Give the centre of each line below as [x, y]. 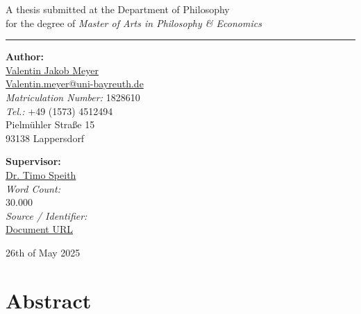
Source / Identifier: [47, 215]
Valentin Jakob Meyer [52, 70]
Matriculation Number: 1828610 [73, 97]
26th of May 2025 [43, 252]
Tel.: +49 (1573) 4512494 [59, 111]
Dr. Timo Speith [41, 174]
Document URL [40, 229]
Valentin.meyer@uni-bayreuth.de [75, 84]
